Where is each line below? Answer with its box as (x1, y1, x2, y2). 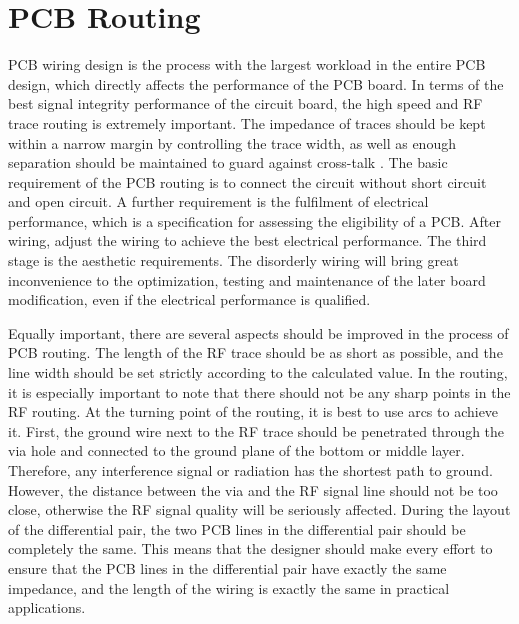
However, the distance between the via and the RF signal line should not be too (8, 479, 498, 500)
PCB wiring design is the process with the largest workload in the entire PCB (8, 54, 486, 75)
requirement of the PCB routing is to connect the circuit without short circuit (8, 171, 487, 192)
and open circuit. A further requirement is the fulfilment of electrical (8, 191, 429, 212)
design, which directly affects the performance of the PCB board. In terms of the (8, 73, 504, 94)
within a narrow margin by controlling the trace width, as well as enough (8, 132, 456, 153)
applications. (8, 597, 86, 618)
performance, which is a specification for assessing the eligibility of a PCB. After (8, 210, 501, 231)
